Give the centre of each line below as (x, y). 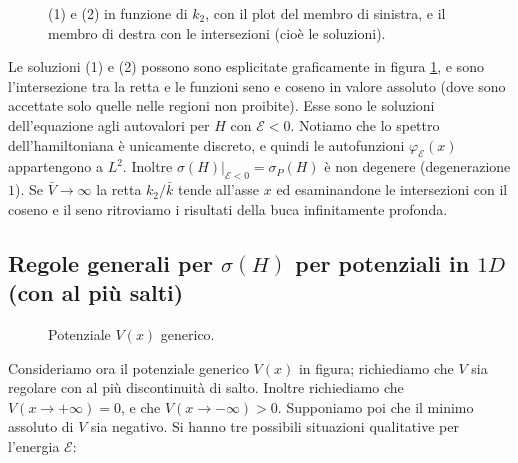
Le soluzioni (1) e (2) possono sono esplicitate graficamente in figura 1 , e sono (246, 66)
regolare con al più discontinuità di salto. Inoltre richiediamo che (206, 387)
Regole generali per (111, 262)
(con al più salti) (96, 292)
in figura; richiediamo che (376, 367)
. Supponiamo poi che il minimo (375, 406)
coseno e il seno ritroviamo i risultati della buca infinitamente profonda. (228, 208)
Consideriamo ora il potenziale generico (128, 367)
